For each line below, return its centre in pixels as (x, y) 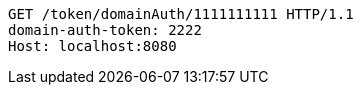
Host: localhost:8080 (92, 46)
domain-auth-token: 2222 (105, 30)
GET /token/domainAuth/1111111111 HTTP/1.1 (181, 14)
